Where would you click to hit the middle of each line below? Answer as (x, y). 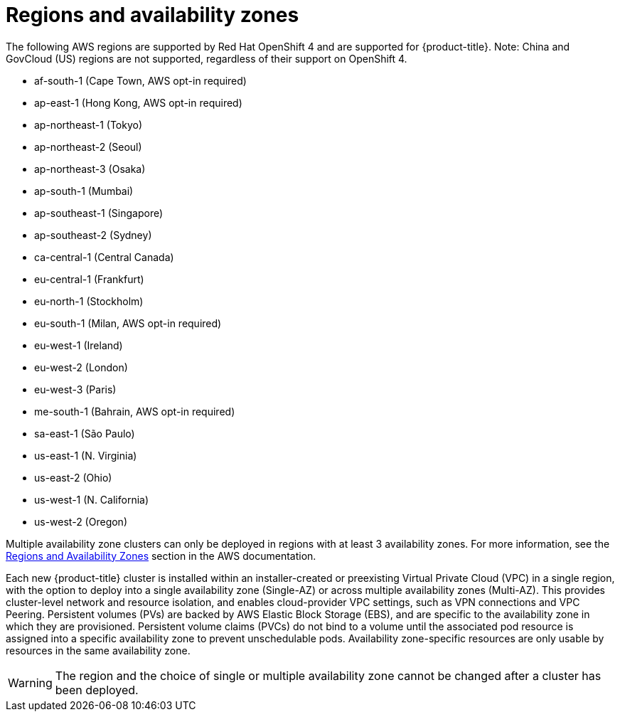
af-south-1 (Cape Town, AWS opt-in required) (140, 80)
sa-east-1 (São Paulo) (85, 433)
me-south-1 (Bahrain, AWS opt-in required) (135, 411)
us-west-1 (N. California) (92, 499)
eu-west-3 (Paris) (75, 389)
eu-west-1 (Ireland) (79, 345)
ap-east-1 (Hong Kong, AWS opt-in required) (138, 102)
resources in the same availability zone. (98, 650)
